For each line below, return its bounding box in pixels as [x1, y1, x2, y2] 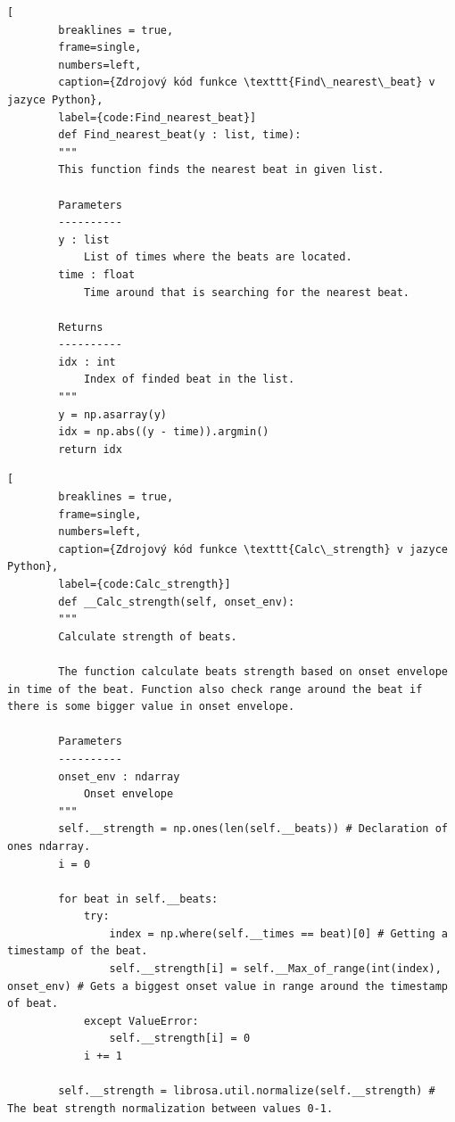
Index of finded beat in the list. [83, 373, 295, 386]
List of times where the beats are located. [83, 251, 352, 264]
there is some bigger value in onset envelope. [7, 700, 295, 714]
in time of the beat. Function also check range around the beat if [7, 682, 423, 696]
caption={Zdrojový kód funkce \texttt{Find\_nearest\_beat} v [58, 76, 435, 89]
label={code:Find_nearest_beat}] [58, 111, 257, 124]
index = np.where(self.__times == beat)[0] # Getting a [109, 927, 448, 940]
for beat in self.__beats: [58, 892, 219, 905]
